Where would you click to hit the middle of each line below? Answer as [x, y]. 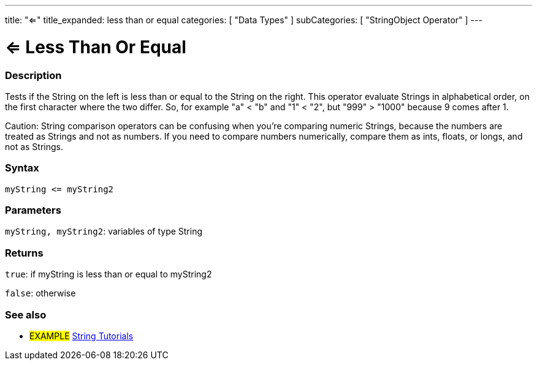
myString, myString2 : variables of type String [104, 231]
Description [33, 75]
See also [26, 314]
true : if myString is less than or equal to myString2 [109, 274]
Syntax [22, 168]
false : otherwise [40, 293]
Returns [24, 253]
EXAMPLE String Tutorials [82, 336]
